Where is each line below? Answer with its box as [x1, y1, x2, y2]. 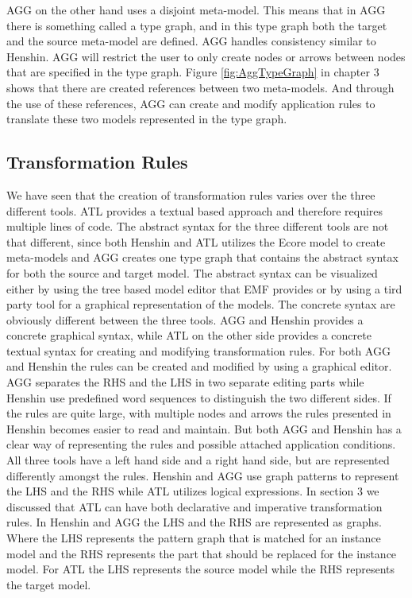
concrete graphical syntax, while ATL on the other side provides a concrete [6, 327, 372, 344]
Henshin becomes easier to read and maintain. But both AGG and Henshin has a [6, 420, 402, 437]
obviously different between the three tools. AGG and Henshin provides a [6, 311, 364, 328]
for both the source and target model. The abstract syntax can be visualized [6, 264, 378, 281]
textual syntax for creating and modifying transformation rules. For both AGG [6, 342, 391, 359]
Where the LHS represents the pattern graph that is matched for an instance [6, 530, 381, 546]
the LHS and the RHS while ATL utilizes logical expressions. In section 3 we [6, 483, 379, 499]
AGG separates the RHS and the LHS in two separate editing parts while [6, 374, 364, 390]
